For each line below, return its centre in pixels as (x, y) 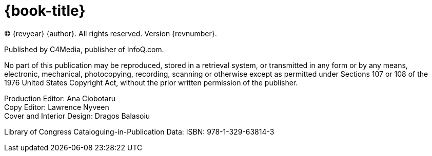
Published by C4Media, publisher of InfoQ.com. (84, 49)
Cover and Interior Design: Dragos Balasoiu (77, 116)
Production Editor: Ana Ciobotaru (60, 98)
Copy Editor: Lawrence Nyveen (57, 107)
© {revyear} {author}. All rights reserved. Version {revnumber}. (111, 33)
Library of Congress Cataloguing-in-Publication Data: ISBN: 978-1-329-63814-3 (139, 131)
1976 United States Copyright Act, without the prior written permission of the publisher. (151, 82)
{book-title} (45, 11)
